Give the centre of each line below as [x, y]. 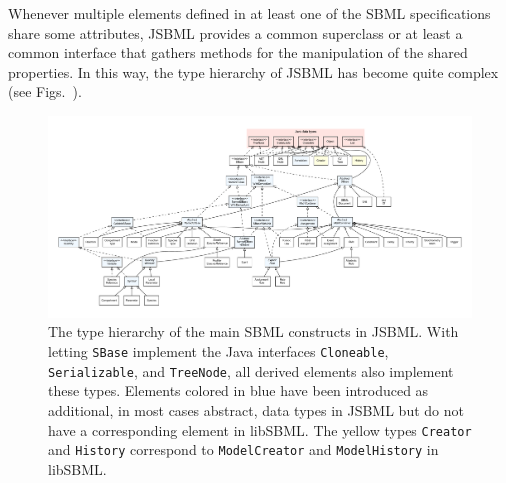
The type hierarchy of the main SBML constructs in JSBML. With [253, 331]
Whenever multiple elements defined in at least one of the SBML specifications [249, 13]
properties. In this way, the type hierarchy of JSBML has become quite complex [253, 71]
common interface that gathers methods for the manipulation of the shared [238, 52]
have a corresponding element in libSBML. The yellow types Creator [260, 429]
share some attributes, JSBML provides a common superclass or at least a [235, 32]
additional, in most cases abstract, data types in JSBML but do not [256, 409]
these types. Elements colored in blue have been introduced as [238, 390]
